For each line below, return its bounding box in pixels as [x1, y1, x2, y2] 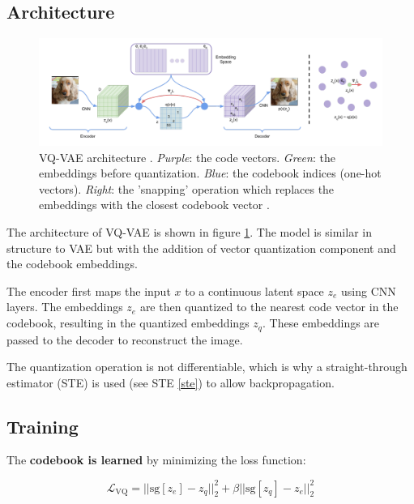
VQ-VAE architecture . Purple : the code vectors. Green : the [39, 148, 335, 165]
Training [6, 413, 79, 438]
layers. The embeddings [6, 298, 123, 315]
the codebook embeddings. [6, 255, 138, 272]
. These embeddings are [262, 314, 380, 331]
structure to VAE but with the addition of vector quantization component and [6, 239, 396, 256]
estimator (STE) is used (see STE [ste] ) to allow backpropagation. [6, 374, 335, 391]
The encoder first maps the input [6, 282, 171, 299]
